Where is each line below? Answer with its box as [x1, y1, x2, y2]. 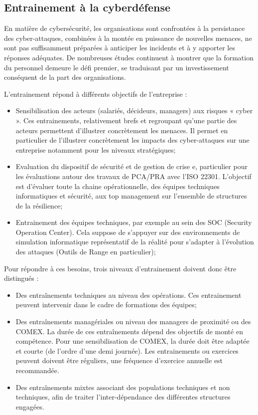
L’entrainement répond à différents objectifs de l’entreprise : [4, 88, 187, 99]
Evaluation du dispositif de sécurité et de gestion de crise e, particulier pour [15, 161, 248, 172]
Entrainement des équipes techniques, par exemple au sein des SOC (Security [15, 217, 252, 227]
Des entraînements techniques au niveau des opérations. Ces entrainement [15, 289, 242, 300]
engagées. [15, 401, 44, 412]
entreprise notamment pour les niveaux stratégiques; [15, 144, 176, 155]
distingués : [4, 273, 39, 283]
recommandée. [15, 365, 59, 376]
